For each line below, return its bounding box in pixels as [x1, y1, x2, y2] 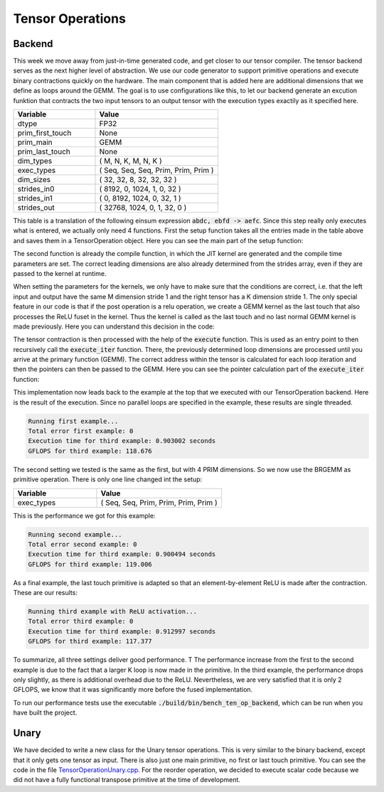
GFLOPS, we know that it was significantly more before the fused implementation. [13, 685, 253, 694]
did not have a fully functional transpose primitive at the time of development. [13, 776, 241, 784]
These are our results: [13, 589, 78, 597]
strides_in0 [17, 184, 55, 194]
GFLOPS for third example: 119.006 [28, 560, 152, 568]
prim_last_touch [17, 146, 71, 156]
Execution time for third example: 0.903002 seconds [28, 437, 216, 445]
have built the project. [13, 708, 78, 717]
